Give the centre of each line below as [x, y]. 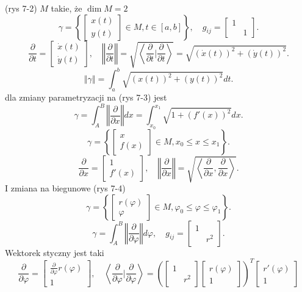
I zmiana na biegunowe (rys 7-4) [65, 187]
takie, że [67, 8]
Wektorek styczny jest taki [55, 252]
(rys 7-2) [21, 8]
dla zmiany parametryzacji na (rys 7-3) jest [86, 97]
